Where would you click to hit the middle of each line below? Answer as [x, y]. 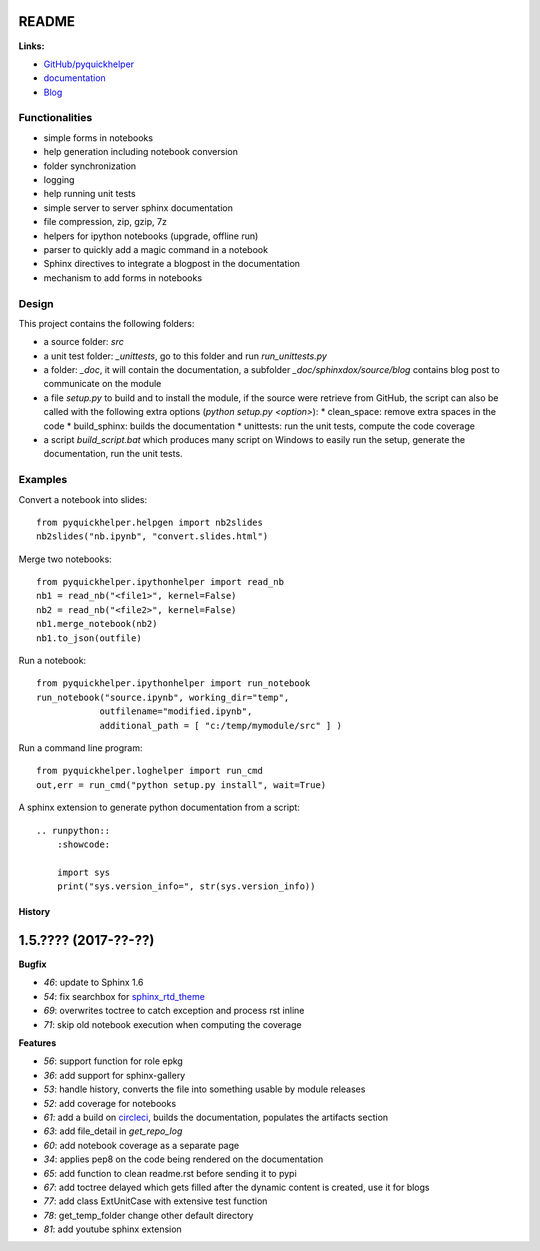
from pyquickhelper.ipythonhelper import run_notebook [173, 683]
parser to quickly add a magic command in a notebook [156, 249]
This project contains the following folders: [106, 323]
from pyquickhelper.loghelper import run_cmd [150, 771]
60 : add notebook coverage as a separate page [141, 1145]
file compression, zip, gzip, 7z [105, 222]
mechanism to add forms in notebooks [123, 277]
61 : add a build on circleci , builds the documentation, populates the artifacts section [216, 1117]
